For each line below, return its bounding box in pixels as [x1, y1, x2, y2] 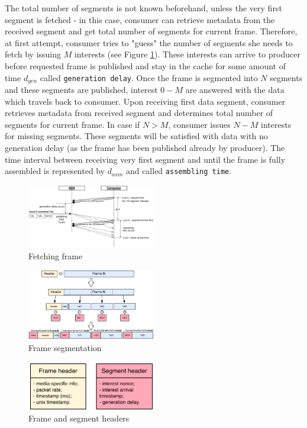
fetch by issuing [5, 48, 62, 60]
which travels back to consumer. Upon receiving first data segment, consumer [5, 95, 286, 107]
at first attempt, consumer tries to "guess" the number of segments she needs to [5, 36, 293, 49]
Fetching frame [28, 249, 83, 262]
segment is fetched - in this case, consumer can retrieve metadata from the [5, 13, 275, 25]
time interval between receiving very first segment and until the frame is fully [5, 153, 286, 165]
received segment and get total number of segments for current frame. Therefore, [5, 25, 298, 37]
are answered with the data [185, 83, 285, 96]
